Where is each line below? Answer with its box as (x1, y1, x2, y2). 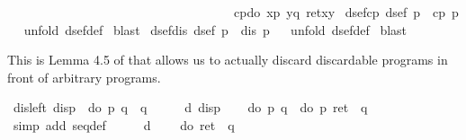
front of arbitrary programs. (7, 67, 161, 86)
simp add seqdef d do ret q (13, 115, 235, 134)
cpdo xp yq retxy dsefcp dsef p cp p (233, 3, 459, 21)
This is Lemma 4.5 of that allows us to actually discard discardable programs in (7, 50, 448, 69)
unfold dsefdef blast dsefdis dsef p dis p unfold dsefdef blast (23, 20, 408, 39)
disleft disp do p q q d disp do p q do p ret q (13, 98, 368, 117)
